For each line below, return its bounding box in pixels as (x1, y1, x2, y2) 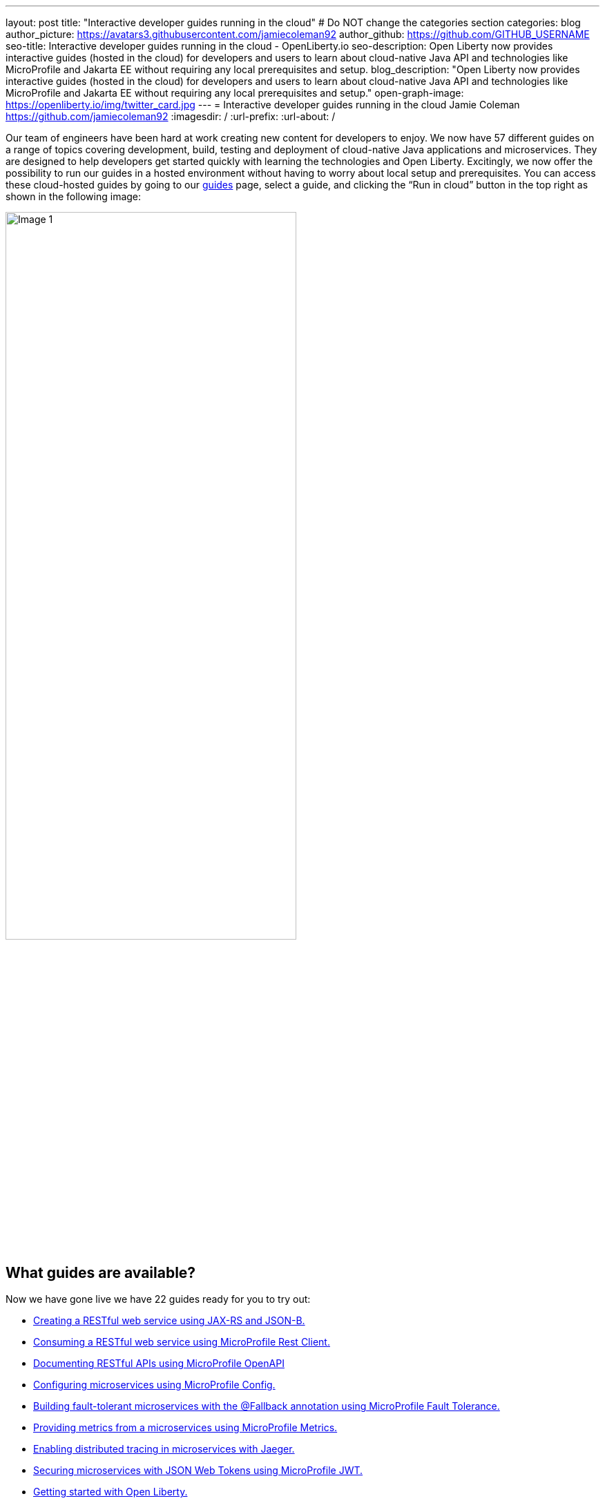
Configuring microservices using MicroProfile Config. (33, 1379, 276, 1391)
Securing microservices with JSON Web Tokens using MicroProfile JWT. (33, 1464, 363, 1477)
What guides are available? (6, 1263, 196, 1281)
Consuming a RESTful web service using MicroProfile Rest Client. (33, 1336, 330, 1348)
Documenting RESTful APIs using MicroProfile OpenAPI (33, 1357, 285, 1370)
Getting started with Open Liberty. (33, 1486, 188, 1498)
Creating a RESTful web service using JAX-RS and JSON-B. (33, 1315, 305, 1327)
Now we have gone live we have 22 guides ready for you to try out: (6, 1293, 311, 1306)
